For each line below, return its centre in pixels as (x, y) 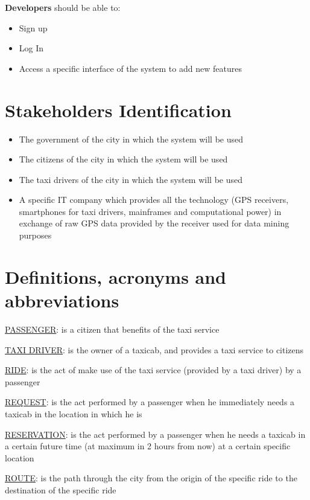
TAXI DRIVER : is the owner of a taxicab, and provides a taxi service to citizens (154, 349)
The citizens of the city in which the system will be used (123, 159)
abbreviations (62, 300)
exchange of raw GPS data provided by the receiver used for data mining (154, 223)
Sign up (33, 27)
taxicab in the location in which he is (74, 413)
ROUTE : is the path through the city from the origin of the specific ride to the (151, 478)
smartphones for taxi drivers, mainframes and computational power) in (150, 211)
